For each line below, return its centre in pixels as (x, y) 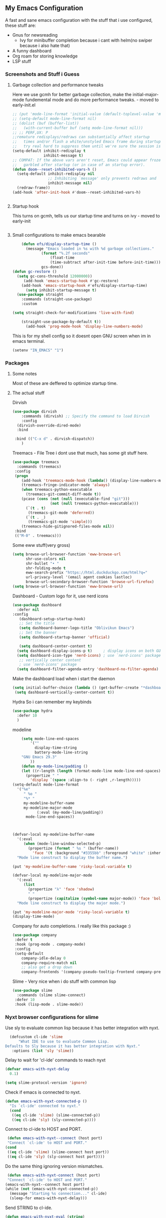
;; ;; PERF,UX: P (30, 132)
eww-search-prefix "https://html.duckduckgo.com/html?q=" (86, 573)
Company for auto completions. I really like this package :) (71, 926)
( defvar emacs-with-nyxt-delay (37, 1069)
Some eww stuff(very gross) (41, 545)
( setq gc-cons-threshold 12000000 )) (55, 276)
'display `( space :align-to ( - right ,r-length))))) (86, 780)
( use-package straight (40, 295)
